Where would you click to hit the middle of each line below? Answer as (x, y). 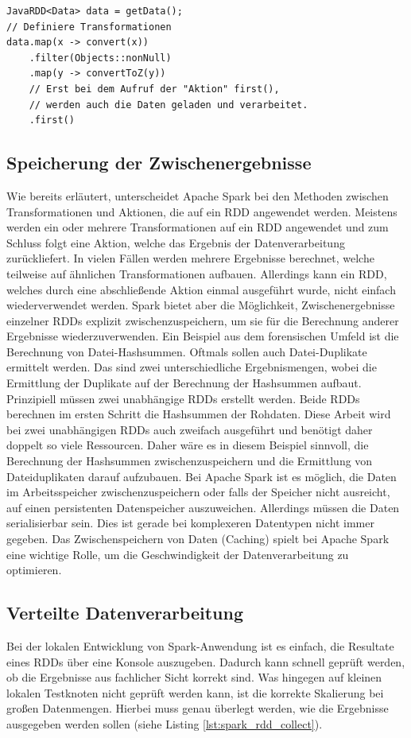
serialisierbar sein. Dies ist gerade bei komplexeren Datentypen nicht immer (190, 523)
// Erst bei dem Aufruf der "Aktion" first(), (154, 89)
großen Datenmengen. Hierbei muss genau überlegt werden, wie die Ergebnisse (198, 708)
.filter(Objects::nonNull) (100, 58)
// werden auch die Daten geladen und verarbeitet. (169, 105)
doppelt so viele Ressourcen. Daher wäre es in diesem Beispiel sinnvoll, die (188, 445)
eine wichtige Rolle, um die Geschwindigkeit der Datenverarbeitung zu (178, 554)
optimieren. (34, 570)
